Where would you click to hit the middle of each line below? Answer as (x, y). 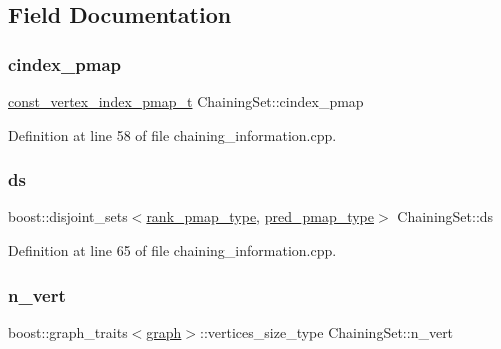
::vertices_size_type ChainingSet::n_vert (327, 331)
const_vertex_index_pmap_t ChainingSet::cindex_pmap (186, 101)
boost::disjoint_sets (68, 216)
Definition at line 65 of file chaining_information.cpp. (172, 250)
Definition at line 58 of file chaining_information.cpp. (172, 134)
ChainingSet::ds (445, 216)
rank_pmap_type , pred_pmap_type (260, 216)
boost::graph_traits (68, 331)
